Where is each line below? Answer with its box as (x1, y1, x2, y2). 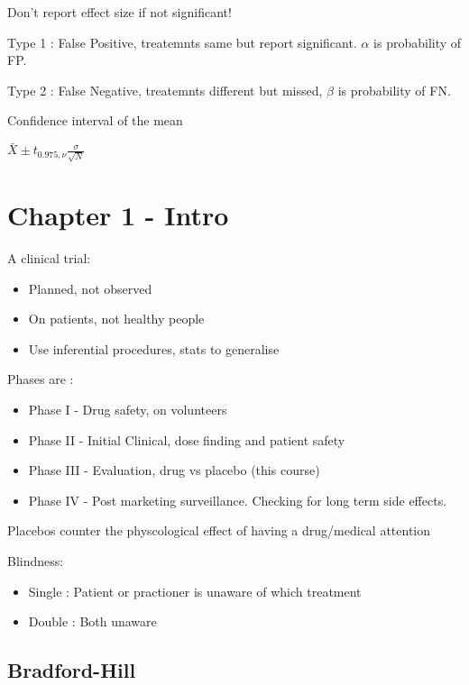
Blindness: (7, 551, 64, 570)
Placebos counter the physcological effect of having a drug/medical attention (7, 521, 431, 540)
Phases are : (7, 370, 74, 388)
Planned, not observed (28, 279, 152, 297)
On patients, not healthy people (28, 309, 205, 328)
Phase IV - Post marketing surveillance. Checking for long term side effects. (28, 490, 447, 509)
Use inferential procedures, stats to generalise (28, 339, 280, 358)
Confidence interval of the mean (7, 111, 183, 130)
